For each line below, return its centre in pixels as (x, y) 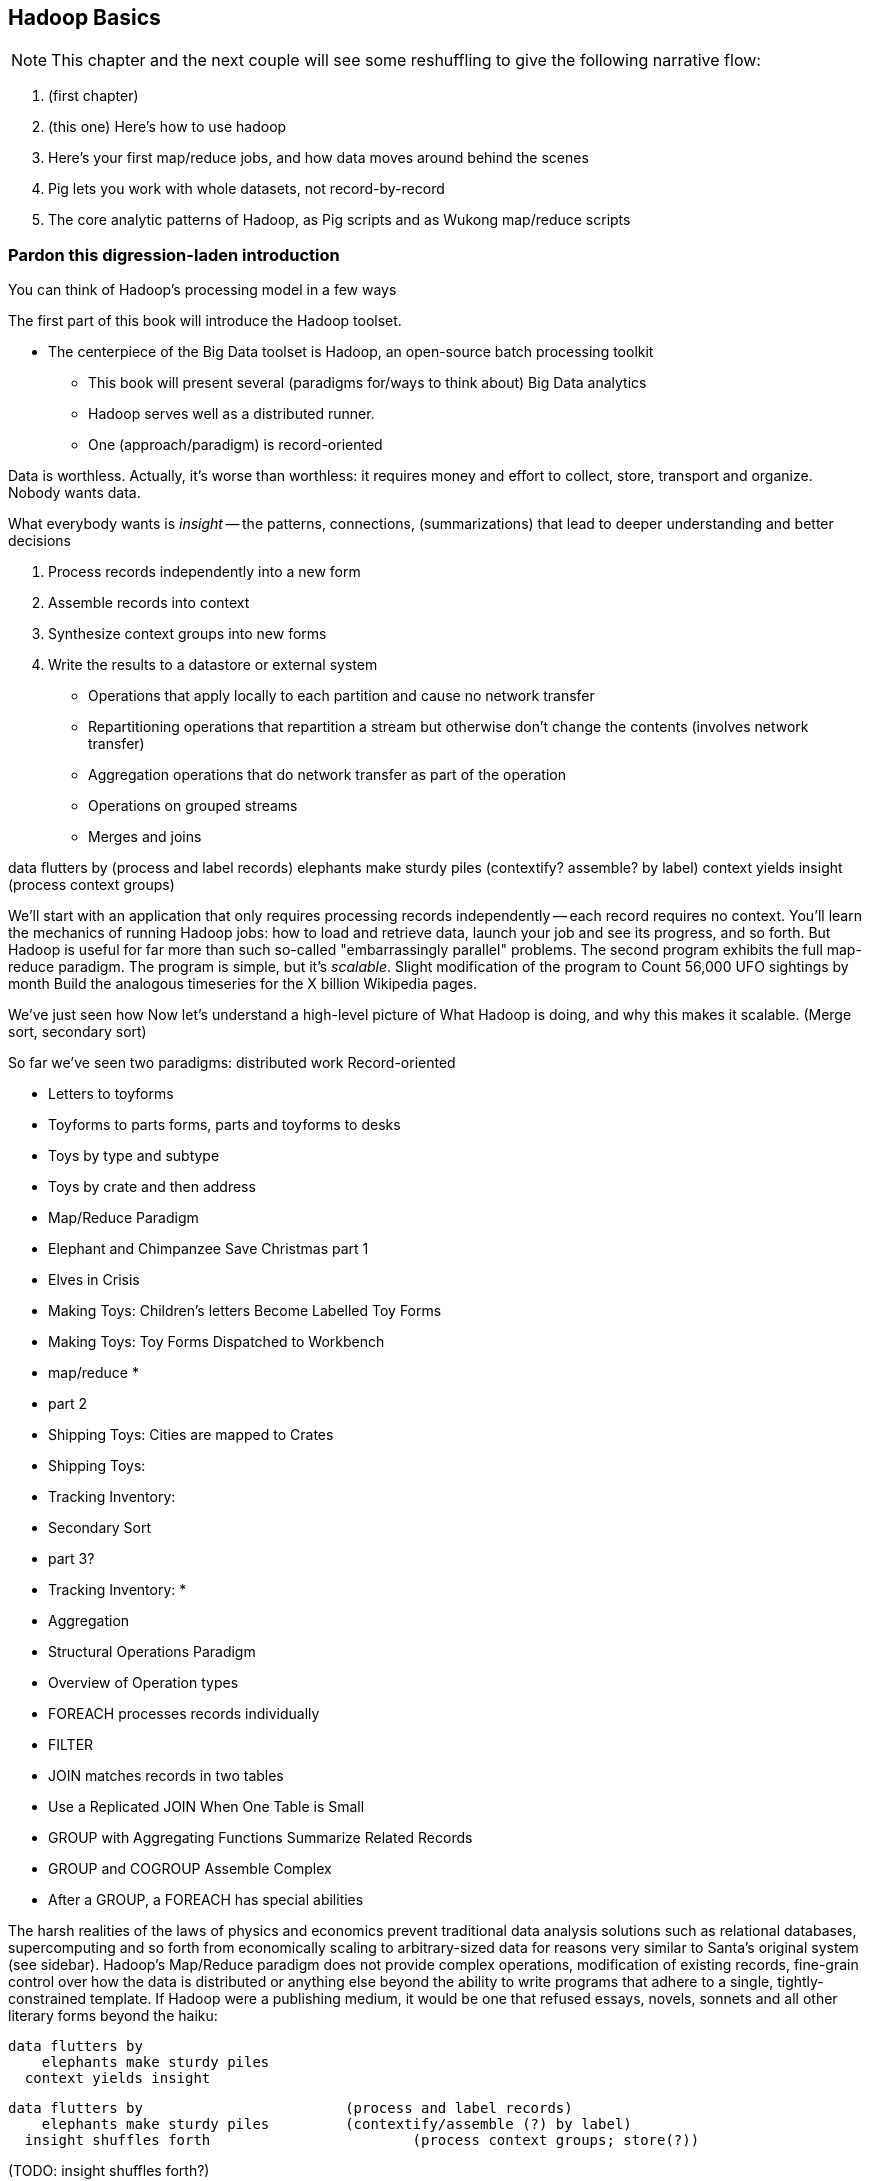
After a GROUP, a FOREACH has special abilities (206, 1900)
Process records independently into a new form (204, 572)
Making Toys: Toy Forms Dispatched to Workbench (216, 1342)
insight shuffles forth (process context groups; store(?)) (362, 2140)
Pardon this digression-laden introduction (174, 254)
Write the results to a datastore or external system (213, 665)
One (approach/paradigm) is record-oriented (235, 445)
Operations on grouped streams (193, 806)
